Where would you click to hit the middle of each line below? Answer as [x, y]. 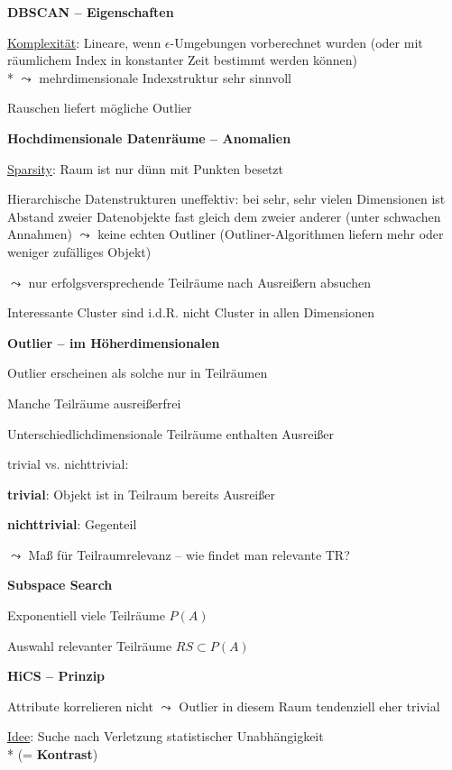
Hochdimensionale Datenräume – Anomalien [149, 137]
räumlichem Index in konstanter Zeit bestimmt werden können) [182, 60]
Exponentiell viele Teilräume [86, 615]
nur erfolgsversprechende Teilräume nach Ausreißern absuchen [199, 282]
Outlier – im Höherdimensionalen [114, 342]
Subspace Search [60, 585]
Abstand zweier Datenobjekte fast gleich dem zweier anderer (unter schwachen [224, 216]
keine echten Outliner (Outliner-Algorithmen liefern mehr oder [271, 234]
